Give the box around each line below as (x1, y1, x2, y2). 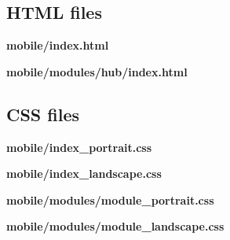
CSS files (6, 102, 80, 126)
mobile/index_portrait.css (6, 138, 152, 155)
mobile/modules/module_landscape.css (6, 218, 225, 234)
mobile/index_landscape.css (6, 165, 162, 182)
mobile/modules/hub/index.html (6, 63, 188, 79)
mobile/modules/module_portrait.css (6, 191, 214, 208)
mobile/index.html (6, 37, 109, 54)
